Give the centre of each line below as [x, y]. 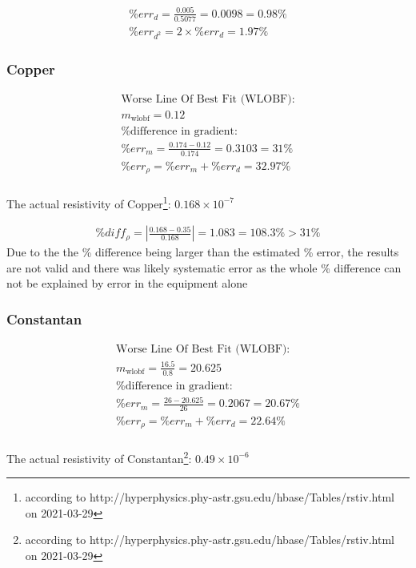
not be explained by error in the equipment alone [127, 283]
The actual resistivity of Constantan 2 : [99, 457]
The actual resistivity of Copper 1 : [89, 202]
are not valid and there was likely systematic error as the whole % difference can [204, 267]
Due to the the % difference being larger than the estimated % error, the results [203, 252]
